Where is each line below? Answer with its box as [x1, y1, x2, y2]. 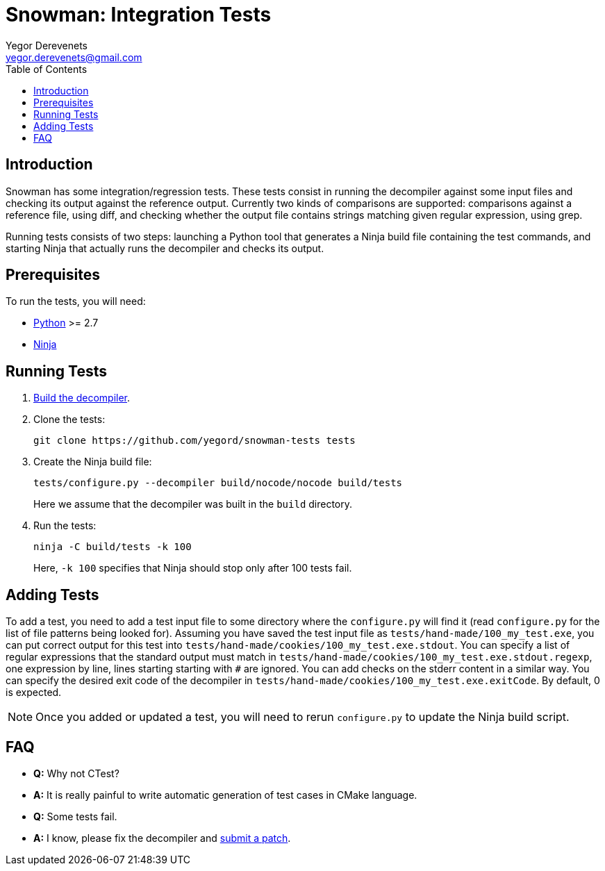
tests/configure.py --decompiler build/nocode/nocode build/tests [33, 477, 403, 489]
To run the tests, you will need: [6, 295, 146, 308]
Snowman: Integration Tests [6, 3, 272, 26]
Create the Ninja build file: [33, 456, 152, 468]
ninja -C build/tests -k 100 [33, 541, 192, 553]
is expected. [6, 686, 62, 699]
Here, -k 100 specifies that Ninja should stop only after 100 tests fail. [33, 562, 352, 574]
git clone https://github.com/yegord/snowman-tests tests [33, 435, 356, 447]
